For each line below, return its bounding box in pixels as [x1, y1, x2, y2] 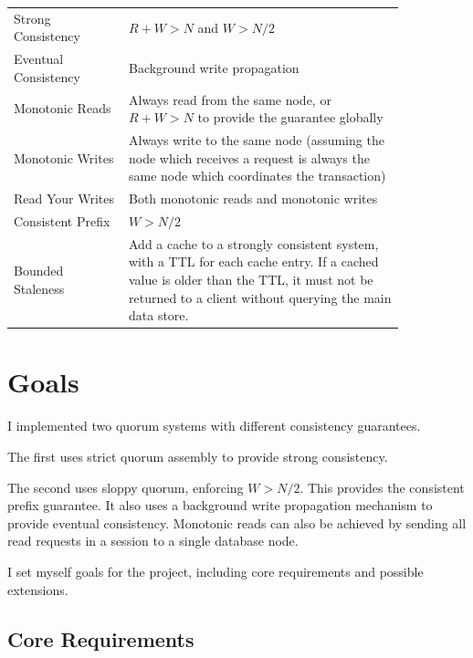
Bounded [14, 261, 64, 280]
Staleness [14, 278, 65, 298]
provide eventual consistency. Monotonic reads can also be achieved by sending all [7, 513, 467, 532]
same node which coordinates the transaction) [128, 166, 386, 185]
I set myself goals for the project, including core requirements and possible [7, 561, 424, 580]
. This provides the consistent [300, 477, 465, 496]
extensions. [7, 580, 68, 599]
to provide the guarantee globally [197, 108, 384, 127]
